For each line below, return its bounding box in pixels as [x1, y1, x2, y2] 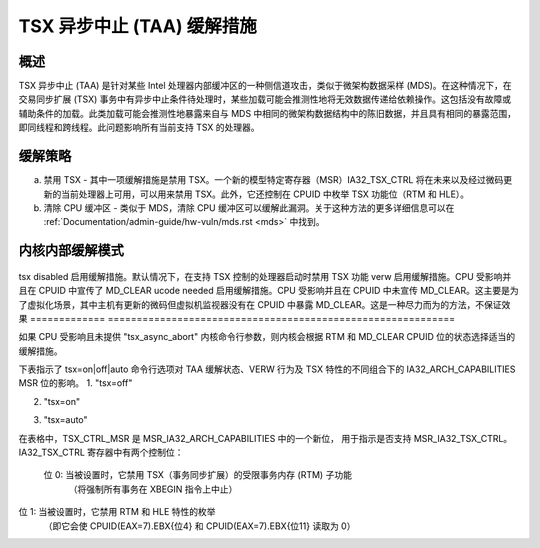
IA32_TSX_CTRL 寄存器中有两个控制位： [18, 446, 184, 459]
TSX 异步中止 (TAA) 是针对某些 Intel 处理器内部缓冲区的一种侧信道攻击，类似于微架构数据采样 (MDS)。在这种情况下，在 [18, 80, 512, 92]
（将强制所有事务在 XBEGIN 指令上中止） [68, 483, 238, 495]
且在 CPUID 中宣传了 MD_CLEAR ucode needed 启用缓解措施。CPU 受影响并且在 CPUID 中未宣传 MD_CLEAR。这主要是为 [18, 285, 519, 297]
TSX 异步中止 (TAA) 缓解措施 [18, 15, 257, 37]
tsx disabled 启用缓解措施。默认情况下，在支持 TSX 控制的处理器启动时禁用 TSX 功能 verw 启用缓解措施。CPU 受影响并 [18, 270, 512, 282]
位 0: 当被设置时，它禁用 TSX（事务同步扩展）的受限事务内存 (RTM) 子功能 [43, 469, 352, 481]
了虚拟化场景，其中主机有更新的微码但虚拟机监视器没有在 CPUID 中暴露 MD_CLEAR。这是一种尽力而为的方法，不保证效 [18, 298, 511, 310]
